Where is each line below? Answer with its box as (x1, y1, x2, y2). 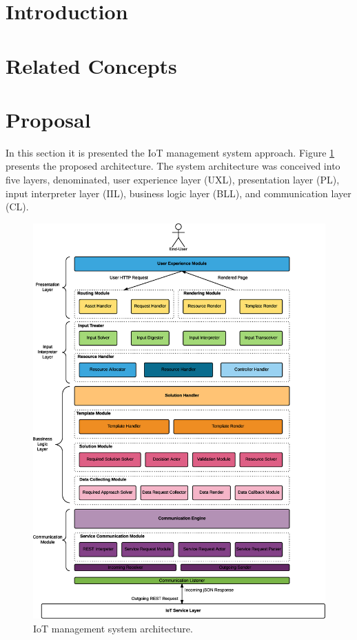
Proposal (6, 105, 91, 133)
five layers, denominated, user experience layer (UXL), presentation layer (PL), (6, 172, 340, 187)
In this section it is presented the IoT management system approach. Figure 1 (6, 145, 335, 159)
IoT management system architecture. (33, 621, 193, 635)
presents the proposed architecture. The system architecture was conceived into (6, 159, 340, 173)
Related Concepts (6, 51, 177, 79)
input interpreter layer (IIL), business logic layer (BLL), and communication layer (6, 186, 351, 200)
